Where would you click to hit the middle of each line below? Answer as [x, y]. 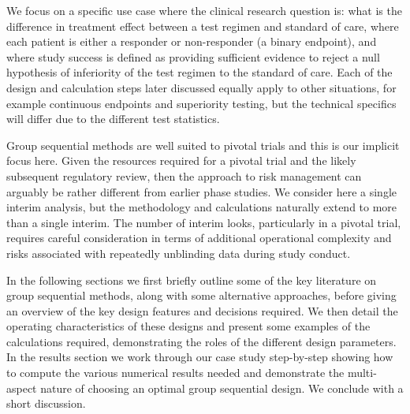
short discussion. [46, 403]
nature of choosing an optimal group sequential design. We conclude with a [222, 388]
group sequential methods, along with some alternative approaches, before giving [201, 295]
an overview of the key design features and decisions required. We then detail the [202, 310]
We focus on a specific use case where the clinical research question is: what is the [204, 10]
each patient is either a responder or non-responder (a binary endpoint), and [192, 41]
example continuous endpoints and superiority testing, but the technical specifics [201, 103]
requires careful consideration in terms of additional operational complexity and [199, 238]
